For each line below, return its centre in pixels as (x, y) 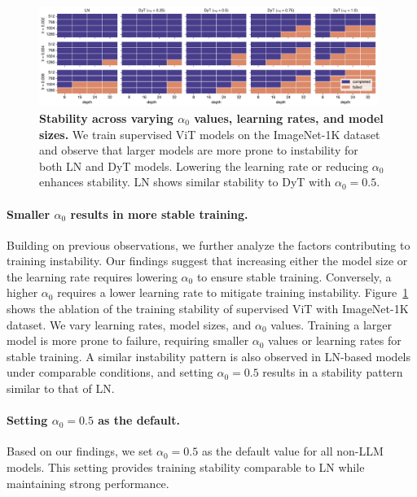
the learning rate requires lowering (92, 276)
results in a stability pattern (333, 372)
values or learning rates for (335, 340)
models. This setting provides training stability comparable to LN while (186, 467)
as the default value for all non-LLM (292, 451)
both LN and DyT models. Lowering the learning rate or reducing (204, 166)
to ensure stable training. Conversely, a (294, 276)
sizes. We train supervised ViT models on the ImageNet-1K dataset (210, 134)
